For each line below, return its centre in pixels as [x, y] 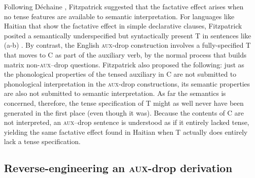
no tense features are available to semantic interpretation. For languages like [119, 16]
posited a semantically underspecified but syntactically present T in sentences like [128, 35]
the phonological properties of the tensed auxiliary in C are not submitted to [120, 74]
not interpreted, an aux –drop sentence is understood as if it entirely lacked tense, [127, 122]
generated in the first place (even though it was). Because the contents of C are [124, 112]
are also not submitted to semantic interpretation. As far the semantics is [115, 93]
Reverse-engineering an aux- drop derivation [118, 168]
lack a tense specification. [42, 141]
